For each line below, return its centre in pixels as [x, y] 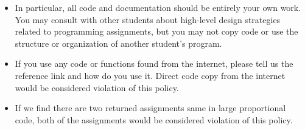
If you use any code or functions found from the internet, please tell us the [154, 63]
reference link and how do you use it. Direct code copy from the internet [150, 75]
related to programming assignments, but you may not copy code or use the [156, 31]
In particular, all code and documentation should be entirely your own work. [158, 7]
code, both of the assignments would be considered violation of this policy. [154, 119]
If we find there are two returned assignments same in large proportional [150, 108]
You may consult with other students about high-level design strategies [148, 19]
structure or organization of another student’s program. [118, 43]
